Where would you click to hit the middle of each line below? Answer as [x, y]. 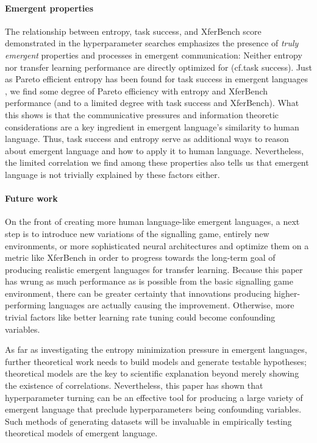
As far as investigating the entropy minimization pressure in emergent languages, [156, 349]
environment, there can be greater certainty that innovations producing [138, 293]
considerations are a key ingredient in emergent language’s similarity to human [152, 126]
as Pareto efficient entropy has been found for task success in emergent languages [157, 79]
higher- [287, 293]
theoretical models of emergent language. [81, 433]
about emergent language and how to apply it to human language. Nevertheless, [155, 150]
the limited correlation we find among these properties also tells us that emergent [157, 162]
